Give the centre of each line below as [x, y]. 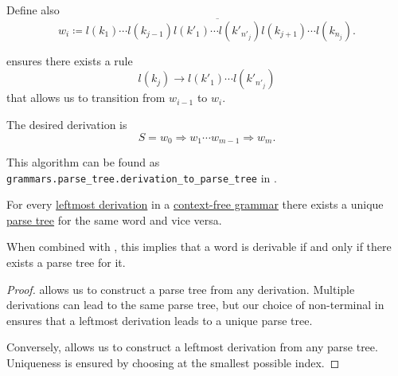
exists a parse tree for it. [66, 262]
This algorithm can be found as [83, 162]
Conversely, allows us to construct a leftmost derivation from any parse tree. [192, 347]
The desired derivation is [67, 124]
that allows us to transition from [86, 98]
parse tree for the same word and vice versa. [114, 219]
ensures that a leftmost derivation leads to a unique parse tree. [160, 320]
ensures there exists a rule [70, 60]
